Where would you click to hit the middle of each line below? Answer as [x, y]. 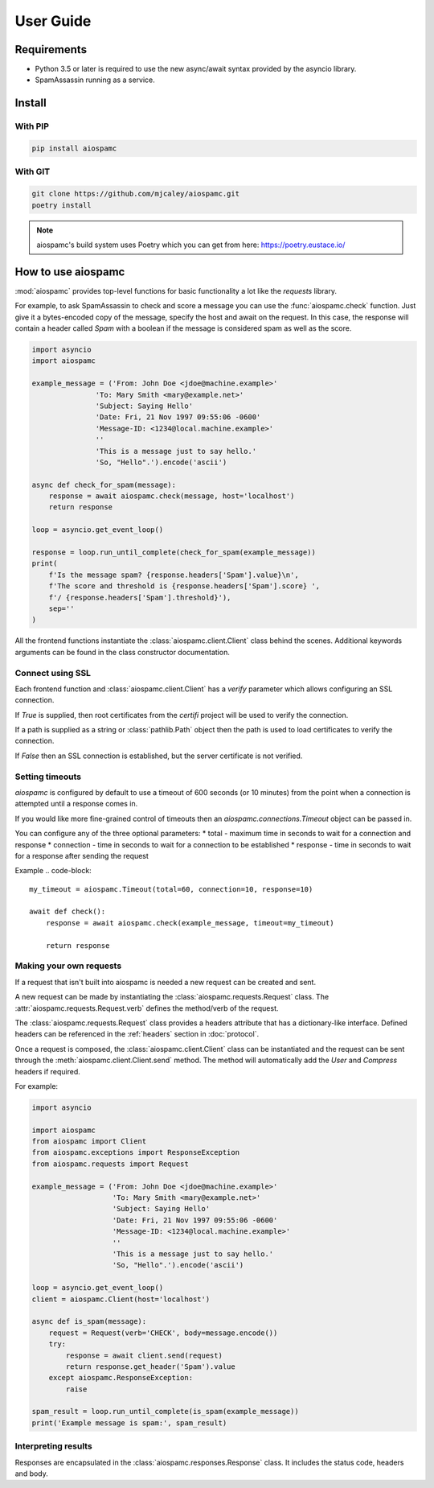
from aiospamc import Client [89, 1142]
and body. [31, 1474]
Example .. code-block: [53, 871]
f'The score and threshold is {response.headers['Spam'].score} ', [184, 586]
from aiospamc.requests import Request [110, 1164]
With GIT [33, 171]
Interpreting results [53, 1446]
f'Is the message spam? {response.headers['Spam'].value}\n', [174, 575]
